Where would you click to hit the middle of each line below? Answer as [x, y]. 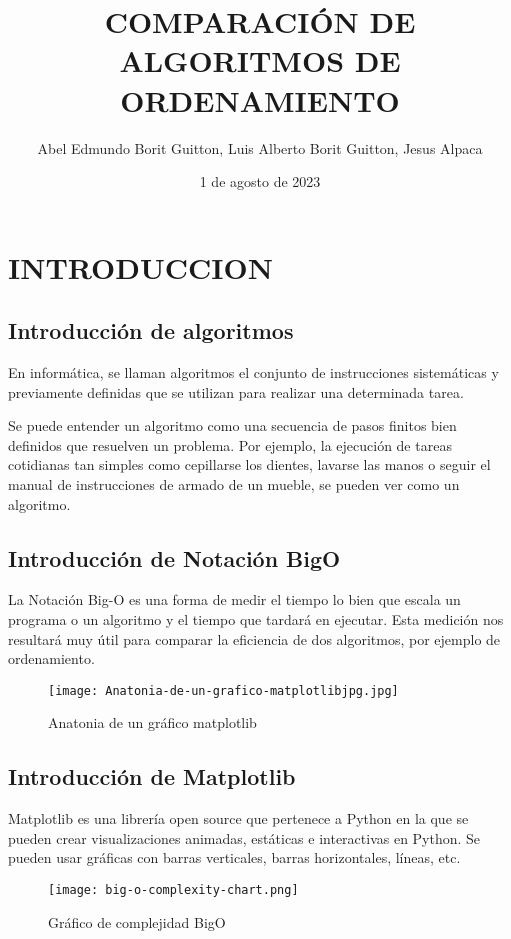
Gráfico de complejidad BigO [137, 921]
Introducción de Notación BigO [174, 557]
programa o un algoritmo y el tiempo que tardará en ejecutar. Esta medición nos [256, 619]
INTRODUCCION [140, 266]
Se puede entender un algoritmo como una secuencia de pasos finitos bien [232, 425]
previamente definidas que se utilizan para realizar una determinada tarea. [236, 391]
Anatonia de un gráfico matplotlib [152, 722]
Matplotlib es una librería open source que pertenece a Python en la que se [238, 818]
